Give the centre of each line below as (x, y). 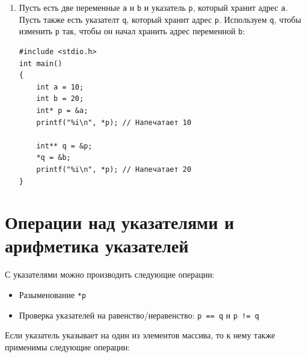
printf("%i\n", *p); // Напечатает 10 (114, 122)
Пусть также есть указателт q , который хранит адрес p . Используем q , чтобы (160, 19)
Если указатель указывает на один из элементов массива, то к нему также (140, 335)
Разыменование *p (53, 294)
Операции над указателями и (120, 222)
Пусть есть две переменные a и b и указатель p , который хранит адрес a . (153, 7)
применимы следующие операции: (68, 346)
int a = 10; (60, 87)
